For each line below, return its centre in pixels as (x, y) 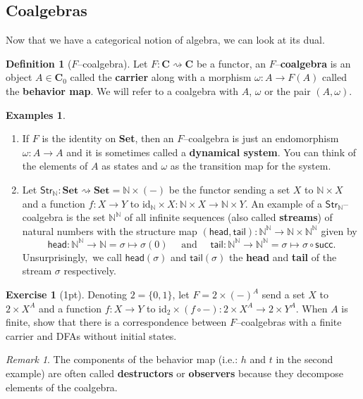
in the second (304, 359)
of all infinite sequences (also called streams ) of (228, 217)
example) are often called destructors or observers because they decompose (175, 373)
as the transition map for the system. (251, 166)
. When (312, 308)
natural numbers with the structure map (110, 230)
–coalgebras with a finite (289, 322)
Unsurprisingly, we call (72, 256)
